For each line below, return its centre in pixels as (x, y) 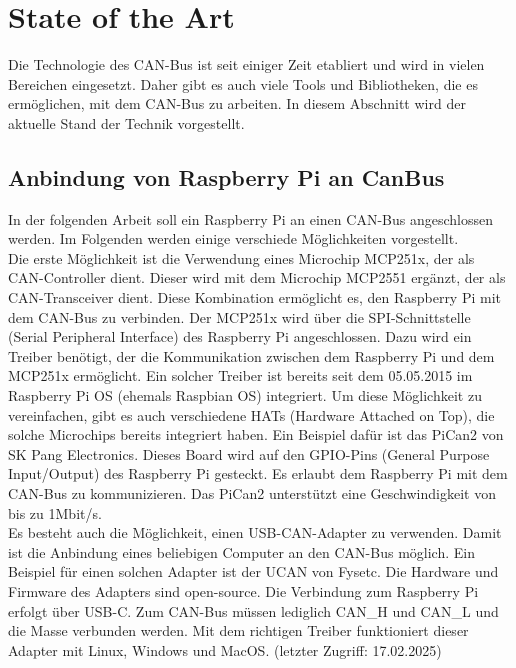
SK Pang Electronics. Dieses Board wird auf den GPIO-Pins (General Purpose (249, 453)
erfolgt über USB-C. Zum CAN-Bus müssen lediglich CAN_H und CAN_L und (253, 610)
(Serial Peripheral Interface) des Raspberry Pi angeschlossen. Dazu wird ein (240, 336)
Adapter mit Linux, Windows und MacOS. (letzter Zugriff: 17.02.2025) (225, 649)
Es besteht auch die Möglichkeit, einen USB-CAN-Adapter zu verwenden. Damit (255, 532)
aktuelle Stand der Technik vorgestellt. (126, 122)
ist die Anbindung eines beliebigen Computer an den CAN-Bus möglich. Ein (241, 551)
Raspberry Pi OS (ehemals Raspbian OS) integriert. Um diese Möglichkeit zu (245, 395)
